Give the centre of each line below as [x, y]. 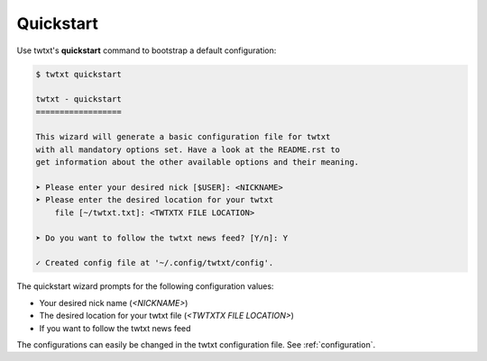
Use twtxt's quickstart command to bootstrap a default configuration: [147, 50]
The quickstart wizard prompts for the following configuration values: [145, 286]
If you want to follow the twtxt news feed [115, 328]
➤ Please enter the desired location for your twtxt [155, 200]
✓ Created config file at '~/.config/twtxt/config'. [155, 263]
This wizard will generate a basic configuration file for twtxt [183, 137]
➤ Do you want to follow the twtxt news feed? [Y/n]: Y [162, 238]
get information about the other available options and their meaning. [198, 162]
